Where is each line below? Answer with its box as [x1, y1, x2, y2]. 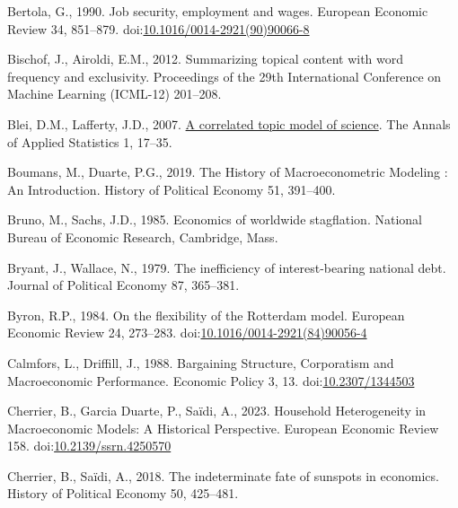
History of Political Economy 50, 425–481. [7, 484, 239, 503]
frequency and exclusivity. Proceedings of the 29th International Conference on [7, 66, 442, 85]
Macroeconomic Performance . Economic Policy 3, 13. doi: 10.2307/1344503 [7, 371, 415, 390]
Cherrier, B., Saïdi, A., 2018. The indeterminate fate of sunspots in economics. [7, 466, 439, 485]
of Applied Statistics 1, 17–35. [7, 132, 172, 151]
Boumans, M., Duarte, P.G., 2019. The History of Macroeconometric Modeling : [7, 162, 448, 181]
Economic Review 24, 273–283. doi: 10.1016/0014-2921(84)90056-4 [7, 323, 367, 342]
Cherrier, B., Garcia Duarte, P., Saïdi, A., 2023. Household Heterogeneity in [7, 401, 427, 420]
